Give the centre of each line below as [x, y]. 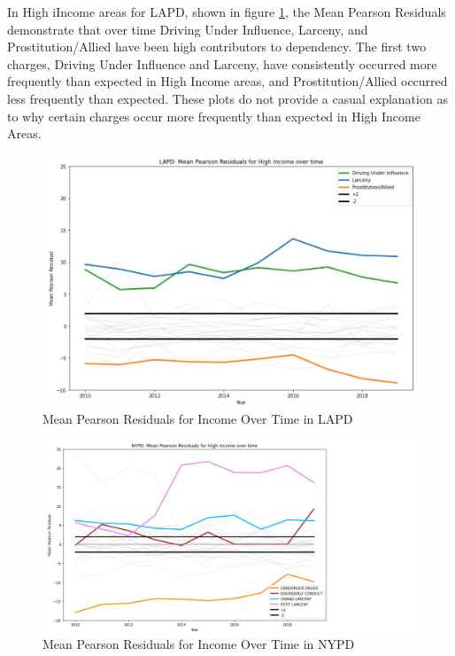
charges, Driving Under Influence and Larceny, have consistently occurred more [222, 63]
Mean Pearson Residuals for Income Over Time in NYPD [199, 643]
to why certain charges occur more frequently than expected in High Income [214, 116]
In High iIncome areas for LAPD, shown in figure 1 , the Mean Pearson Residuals [227, 12]
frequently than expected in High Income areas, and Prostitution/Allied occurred [227, 81]
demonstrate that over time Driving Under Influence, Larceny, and [188, 29]
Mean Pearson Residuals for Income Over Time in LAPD [198, 418]
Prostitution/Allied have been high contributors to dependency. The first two [217, 47]
